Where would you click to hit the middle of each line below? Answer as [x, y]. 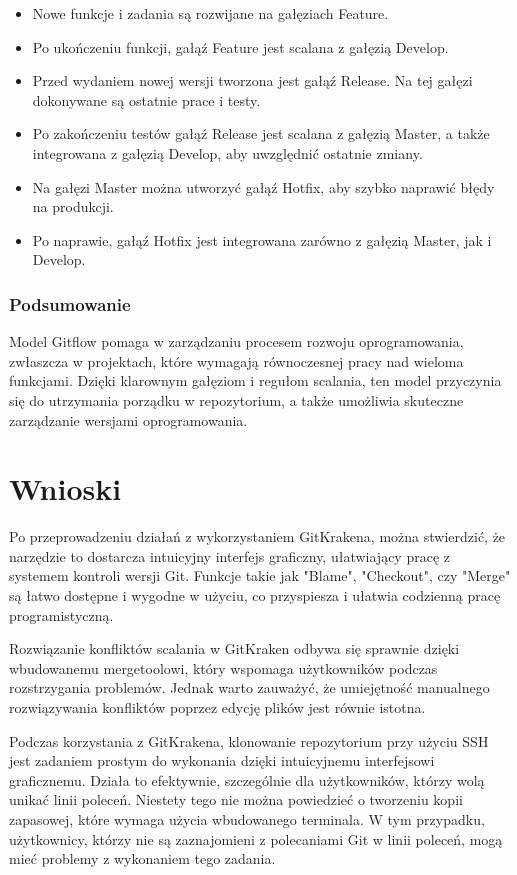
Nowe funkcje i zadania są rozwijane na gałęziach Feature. [210, 13]
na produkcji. [73, 206]
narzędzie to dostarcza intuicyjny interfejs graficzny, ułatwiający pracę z [229, 555]
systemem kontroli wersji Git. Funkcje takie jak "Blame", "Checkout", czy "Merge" [260, 575]
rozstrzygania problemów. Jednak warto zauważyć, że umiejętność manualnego [249, 687]
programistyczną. [61, 614]
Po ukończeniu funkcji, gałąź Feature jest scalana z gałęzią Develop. [240, 46]
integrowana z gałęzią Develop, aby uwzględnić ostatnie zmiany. [227, 152]
